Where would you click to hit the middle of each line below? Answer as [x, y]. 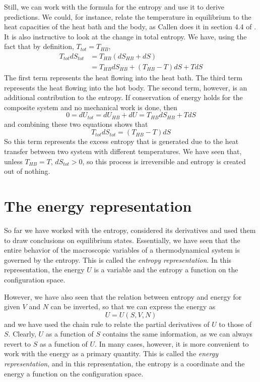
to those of [235, 324]
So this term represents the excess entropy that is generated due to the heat [121, 141]
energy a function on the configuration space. [74, 373]
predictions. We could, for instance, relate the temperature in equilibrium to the [128, 16]
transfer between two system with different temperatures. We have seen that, [123, 151]
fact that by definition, [39, 46]
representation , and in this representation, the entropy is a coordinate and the [124, 364]
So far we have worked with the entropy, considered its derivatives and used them [130, 230]
